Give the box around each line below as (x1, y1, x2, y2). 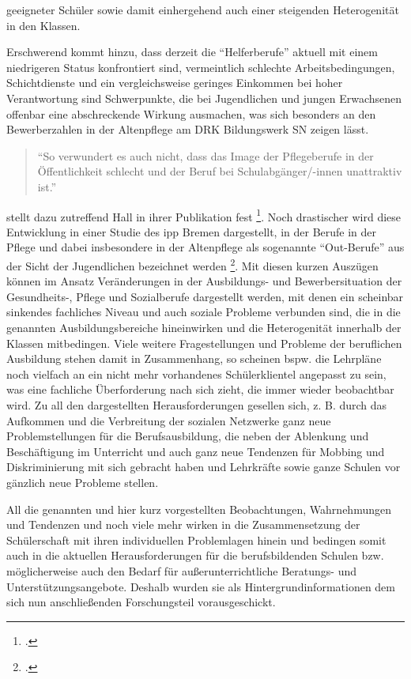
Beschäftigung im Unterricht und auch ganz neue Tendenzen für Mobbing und (6, 443, 385, 459)
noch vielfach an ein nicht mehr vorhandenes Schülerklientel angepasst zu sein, (6, 365, 386, 382)
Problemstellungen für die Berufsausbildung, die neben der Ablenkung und (6, 428, 369, 444)
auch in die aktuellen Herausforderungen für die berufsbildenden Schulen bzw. (6, 547, 384, 564)
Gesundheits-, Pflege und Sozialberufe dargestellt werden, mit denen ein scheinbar (6, 288, 404, 304)
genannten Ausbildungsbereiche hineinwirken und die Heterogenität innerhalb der (6, 319, 402, 335)
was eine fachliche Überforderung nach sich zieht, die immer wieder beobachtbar (6, 381, 394, 398)
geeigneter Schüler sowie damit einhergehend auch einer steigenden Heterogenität (6, 2, 399, 17)
